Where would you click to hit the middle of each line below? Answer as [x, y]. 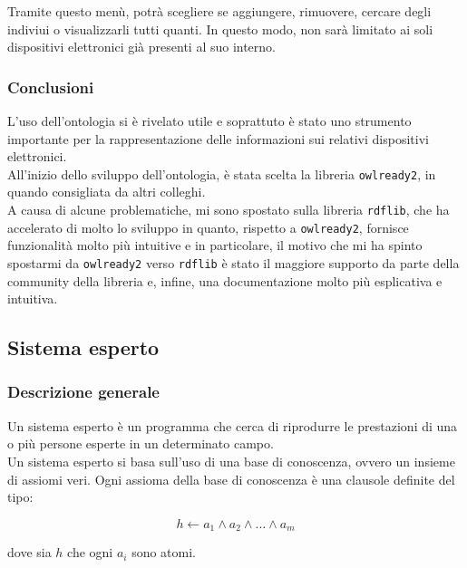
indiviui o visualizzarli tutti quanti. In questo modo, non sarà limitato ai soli [220, 29]
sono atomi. [164, 552]
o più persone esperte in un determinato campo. [141, 443]
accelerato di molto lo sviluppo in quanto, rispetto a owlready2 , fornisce [208, 227]
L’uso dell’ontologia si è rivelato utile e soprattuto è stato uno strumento [209, 120]
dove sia [29, 552]
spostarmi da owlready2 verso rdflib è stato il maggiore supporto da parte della [233, 262]
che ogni [90, 552]
